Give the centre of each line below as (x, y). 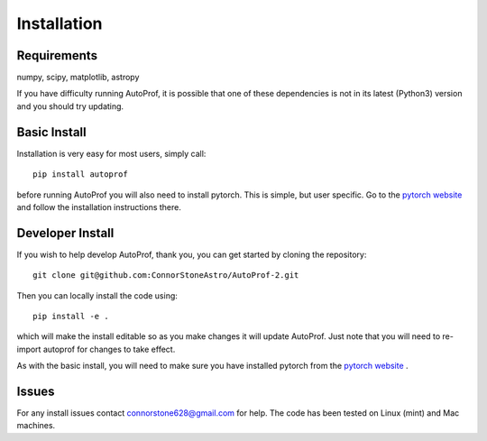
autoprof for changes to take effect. (109, 349)
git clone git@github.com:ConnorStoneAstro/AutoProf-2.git (166, 276)
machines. (36, 426)
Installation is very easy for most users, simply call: (111, 153)
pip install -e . (71, 316)
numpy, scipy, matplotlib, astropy (78, 78)
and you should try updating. (70, 106)
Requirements (57, 55)
